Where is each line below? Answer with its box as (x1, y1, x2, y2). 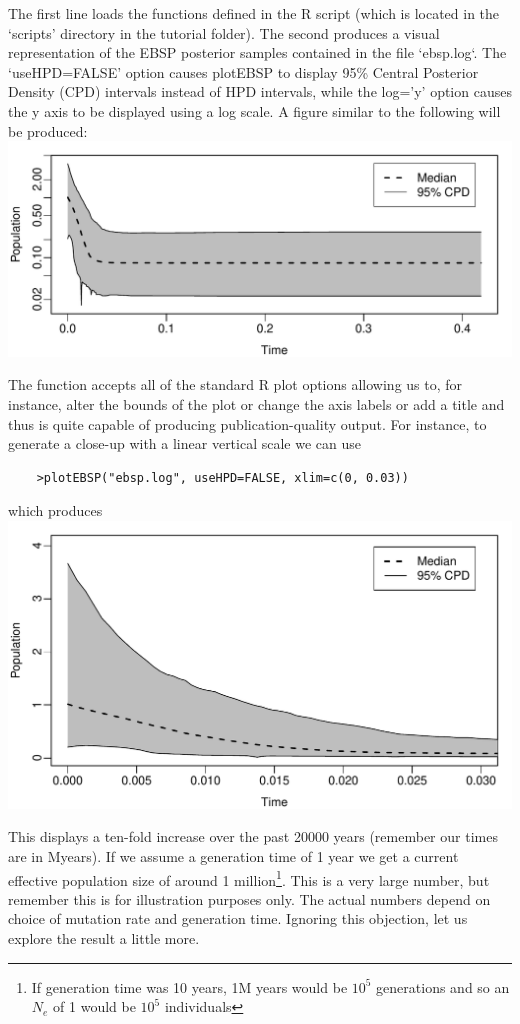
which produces (8, 500, 103, 521)
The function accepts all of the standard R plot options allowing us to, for (8, 374, 463, 395)
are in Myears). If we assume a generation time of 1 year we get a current (8, 846, 459, 866)
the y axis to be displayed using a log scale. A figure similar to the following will (8, 100, 501, 121)
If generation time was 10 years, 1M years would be (31, 976, 348, 997)
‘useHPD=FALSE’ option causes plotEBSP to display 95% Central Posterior (8, 61, 479, 82)
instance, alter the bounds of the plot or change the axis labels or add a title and (8, 393, 505, 414)
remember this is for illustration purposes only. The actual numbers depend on (8, 888, 491, 909)
